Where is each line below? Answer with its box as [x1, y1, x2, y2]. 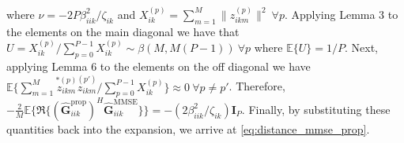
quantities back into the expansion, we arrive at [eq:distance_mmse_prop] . [6, 120, 370, 137]
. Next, [344, 39, 378, 56]
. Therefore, [228, 78, 285, 94]
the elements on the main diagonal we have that [6, 23, 240, 39]
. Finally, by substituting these [241, 101, 391, 117]
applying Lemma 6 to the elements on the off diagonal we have [6, 57, 311, 74]
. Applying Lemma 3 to [284, 5, 398, 22]
